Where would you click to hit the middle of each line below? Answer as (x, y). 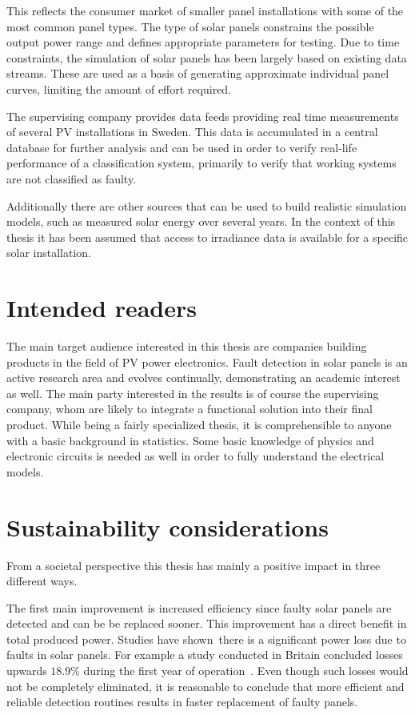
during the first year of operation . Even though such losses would (246, 671)
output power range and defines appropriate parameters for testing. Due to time (203, 42)
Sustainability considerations (168, 526)
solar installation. (49, 253)
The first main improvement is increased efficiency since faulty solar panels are (199, 607)
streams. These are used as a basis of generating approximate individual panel (198, 73)
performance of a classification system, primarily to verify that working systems (202, 163)
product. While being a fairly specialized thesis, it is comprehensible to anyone (199, 424)
